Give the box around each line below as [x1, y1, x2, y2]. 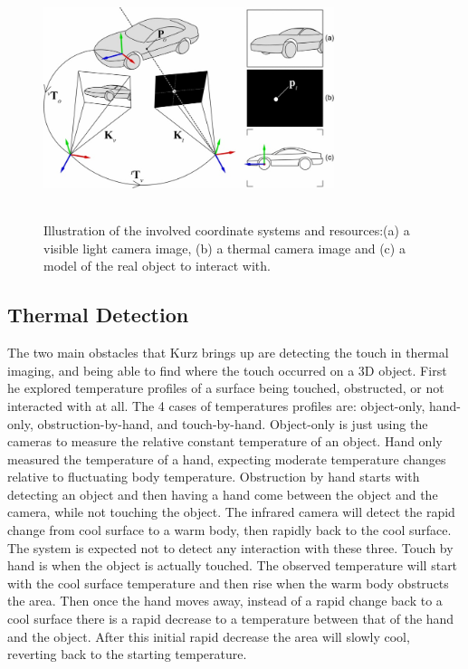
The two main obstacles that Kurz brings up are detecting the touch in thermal [7, 343, 449, 362]
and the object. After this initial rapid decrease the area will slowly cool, [7, 626, 410, 645]
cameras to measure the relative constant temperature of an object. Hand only [7, 432, 443, 451]
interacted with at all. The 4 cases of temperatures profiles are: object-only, [7, 396, 425, 415]
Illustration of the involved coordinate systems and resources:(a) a [43, 221, 410, 240]
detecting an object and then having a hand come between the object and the [7, 484, 438, 503]
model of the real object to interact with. [43, 256, 271, 275]
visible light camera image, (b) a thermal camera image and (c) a [43, 238, 406, 257]
